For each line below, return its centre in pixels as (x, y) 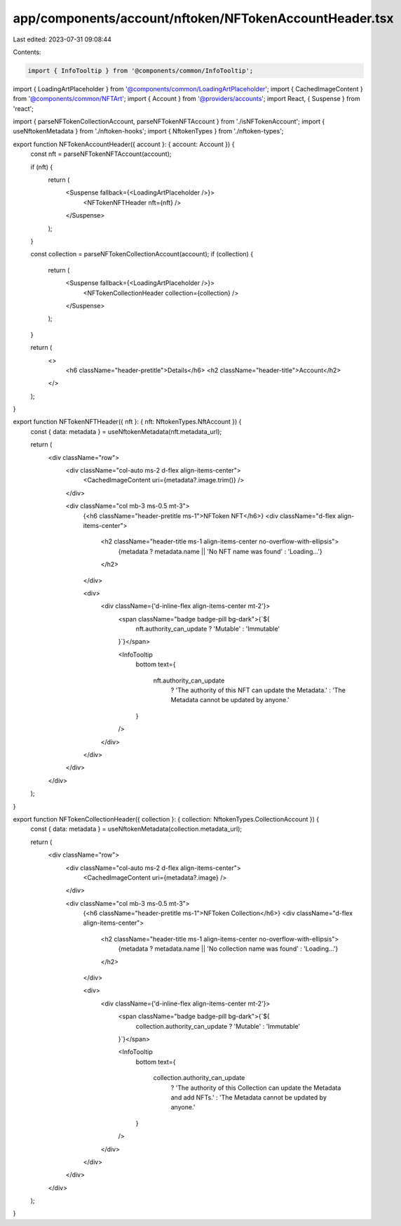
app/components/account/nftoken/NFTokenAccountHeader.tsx (203, 18)
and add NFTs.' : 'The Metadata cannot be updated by (249, 1097)
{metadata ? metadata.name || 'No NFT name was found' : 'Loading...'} (220, 551)
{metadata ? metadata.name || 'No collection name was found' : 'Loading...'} (228, 949)
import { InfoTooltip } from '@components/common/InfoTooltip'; (141, 71)
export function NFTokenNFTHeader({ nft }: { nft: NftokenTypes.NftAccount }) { (127, 422)
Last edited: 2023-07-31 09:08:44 (62, 39)
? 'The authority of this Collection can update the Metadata (256, 1088)
